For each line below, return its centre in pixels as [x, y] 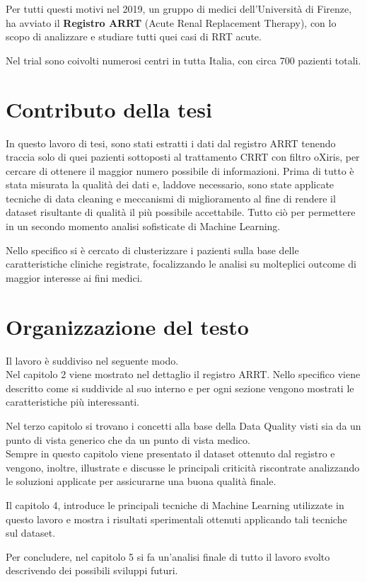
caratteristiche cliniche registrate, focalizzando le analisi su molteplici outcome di [181, 264]
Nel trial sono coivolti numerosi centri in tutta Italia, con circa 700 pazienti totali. [183, 60]
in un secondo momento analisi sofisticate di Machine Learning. [143, 226]
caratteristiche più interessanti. [72, 402]
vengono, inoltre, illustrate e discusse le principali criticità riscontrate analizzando [183, 467]
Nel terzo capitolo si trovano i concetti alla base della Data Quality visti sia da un [183, 425]
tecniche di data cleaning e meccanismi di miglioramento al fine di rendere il [171, 198]
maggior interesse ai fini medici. [74, 277]
